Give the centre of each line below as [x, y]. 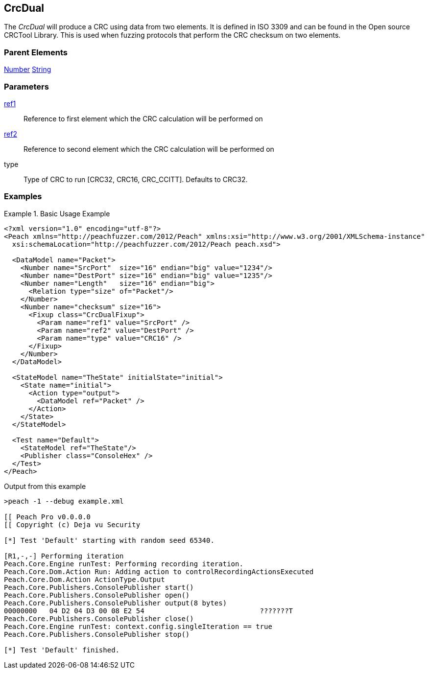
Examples [23, 197]
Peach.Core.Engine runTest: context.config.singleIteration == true [138, 626]
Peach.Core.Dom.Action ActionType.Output [84, 579]
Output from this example [45, 486]
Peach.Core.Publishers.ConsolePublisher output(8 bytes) [116, 603]
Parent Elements [36, 52]
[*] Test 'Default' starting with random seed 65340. [109, 540]
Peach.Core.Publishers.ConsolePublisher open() [97, 595]
